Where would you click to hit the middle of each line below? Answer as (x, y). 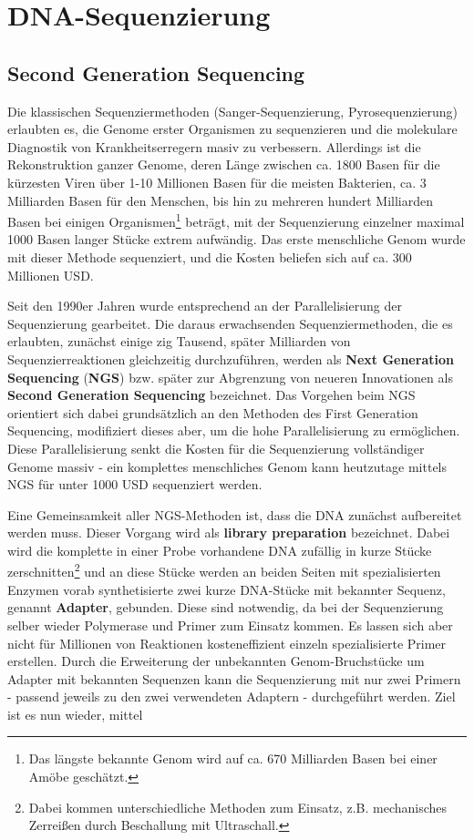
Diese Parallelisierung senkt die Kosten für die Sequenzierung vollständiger (216, 448)
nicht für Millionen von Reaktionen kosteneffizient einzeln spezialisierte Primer (227, 643)
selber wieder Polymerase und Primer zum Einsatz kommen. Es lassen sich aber (230, 625)
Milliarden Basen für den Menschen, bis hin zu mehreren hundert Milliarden (220, 200)
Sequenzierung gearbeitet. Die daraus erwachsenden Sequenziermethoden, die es (230, 323)
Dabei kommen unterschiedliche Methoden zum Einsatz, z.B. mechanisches (238, 807)
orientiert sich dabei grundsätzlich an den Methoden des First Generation (213, 412)
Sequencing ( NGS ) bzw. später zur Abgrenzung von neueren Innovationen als (230, 377)
